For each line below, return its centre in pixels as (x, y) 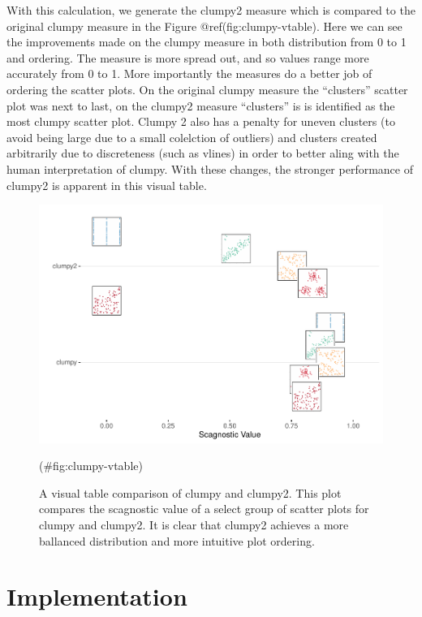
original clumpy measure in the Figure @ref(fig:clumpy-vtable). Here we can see (205, 26)
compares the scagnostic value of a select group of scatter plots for (204, 509)
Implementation (97, 596)
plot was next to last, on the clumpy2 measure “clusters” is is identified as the (201, 105)
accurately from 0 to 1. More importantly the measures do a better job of (189, 73)
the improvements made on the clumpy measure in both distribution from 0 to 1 (207, 42)
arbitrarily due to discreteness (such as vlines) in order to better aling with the (203, 153)
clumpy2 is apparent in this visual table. (107, 185)
